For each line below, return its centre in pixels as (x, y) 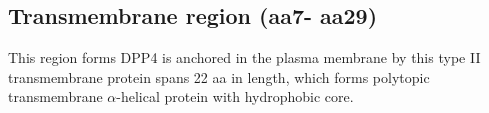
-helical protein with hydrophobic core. (235, 96)
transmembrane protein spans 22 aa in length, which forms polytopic (219, 76)
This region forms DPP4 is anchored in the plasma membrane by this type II (244, 57)
